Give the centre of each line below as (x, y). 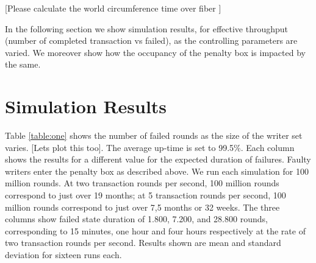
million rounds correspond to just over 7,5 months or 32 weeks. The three (142, 207)
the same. (23, 64)
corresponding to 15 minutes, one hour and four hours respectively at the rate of (155, 230)
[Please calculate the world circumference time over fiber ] (113, 8)
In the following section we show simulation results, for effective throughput (147, 28)
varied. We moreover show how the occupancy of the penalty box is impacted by (155, 52)
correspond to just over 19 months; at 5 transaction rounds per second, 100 (145, 195)
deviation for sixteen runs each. (63, 255)
